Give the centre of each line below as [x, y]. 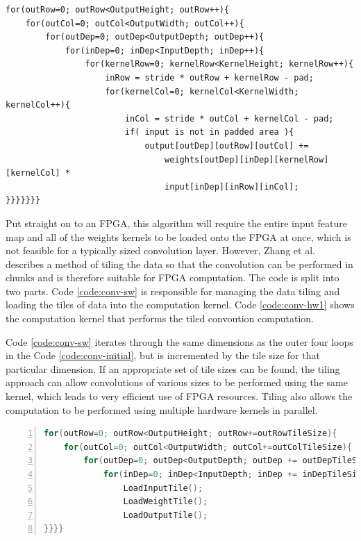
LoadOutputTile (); [166, 515]
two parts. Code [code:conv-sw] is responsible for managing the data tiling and [173, 291]
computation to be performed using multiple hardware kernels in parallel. [162, 409]
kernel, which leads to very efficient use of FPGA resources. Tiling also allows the [179, 396]
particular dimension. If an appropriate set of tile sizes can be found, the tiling [173, 368]
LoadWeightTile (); [166, 502]
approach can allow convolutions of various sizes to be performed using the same [177, 382]
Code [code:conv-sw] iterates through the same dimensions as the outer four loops [179, 341]
